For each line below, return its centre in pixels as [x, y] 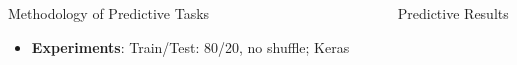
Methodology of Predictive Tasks [109, 13]
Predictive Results [453, 13]
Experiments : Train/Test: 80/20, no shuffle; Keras [190, 46]
